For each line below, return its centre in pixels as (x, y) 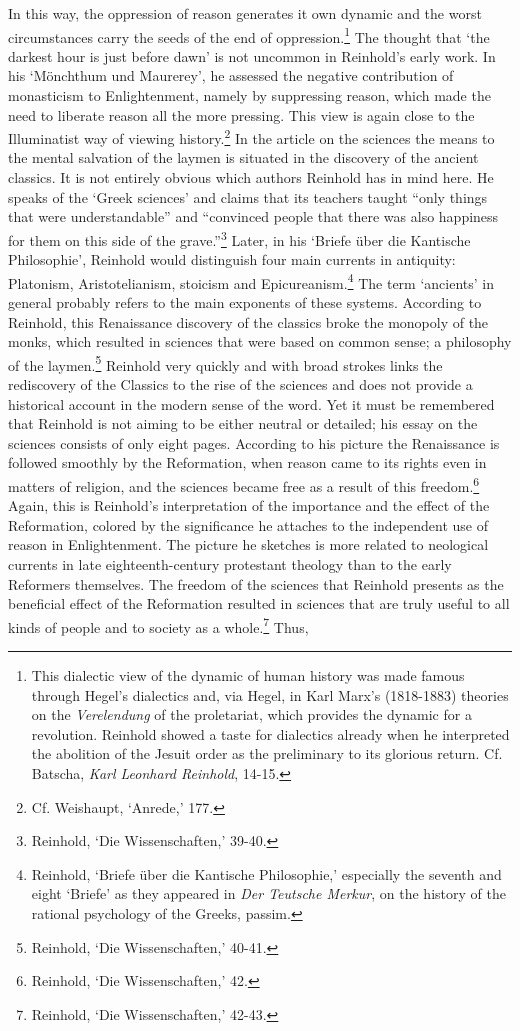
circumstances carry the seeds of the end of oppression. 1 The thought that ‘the (249, 35)
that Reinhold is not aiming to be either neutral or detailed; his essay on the (243, 423)
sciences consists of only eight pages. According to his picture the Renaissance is (254, 442)
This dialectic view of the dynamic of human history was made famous (248, 675)
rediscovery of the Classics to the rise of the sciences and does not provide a (240, 383)
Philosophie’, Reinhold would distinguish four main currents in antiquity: (232, 259)
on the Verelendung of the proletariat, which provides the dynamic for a (251, 714)
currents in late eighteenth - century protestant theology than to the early (230, 563)
